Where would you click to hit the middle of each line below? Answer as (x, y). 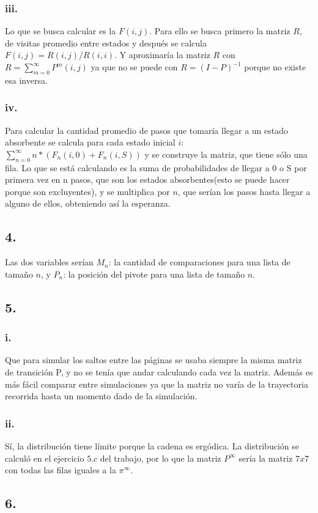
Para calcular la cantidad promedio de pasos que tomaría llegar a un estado (147, 130)
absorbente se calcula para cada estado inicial (90, 142)
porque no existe (275, 67)
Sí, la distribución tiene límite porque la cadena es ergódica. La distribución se (152, 445)
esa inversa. (26, 80)
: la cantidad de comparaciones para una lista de (199, 262)
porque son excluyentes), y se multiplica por (87, 191)
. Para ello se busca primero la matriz (220, 31)
